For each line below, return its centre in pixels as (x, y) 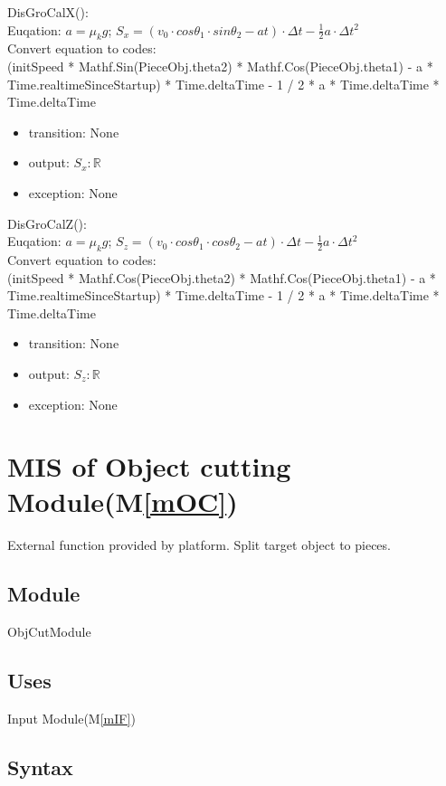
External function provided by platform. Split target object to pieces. (199, 545)
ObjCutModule (49, 632)
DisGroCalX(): (48, 12)
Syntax (40, 767)
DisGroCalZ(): (47, 223)
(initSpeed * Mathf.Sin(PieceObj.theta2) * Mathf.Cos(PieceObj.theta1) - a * (220, 66)
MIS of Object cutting (149, 466)
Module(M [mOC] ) (123, 502)
